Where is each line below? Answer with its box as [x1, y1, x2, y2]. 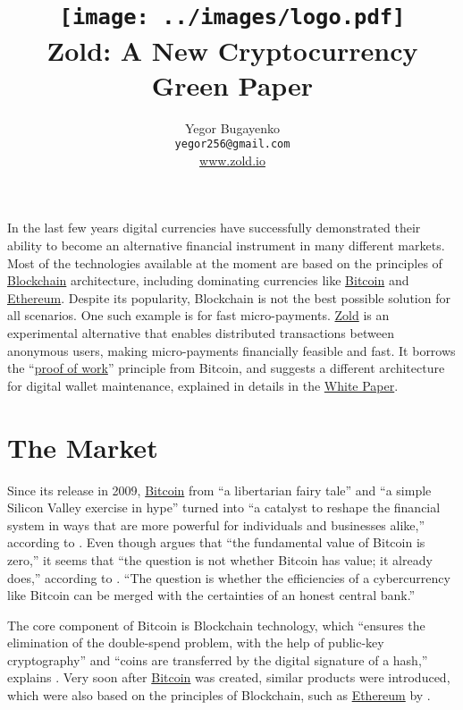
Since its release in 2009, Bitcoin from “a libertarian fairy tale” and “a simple [7, 480, 432, 499]
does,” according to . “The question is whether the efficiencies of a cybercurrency [7, 568, 450, 587]
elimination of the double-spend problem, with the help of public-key [7, 633, 384, 652]
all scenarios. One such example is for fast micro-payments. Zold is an [7, 306, 390, 325]
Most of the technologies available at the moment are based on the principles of [7, 253, 442, 272]
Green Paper [151, 66, 314, 103]
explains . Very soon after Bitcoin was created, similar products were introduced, [7, 668, 450, 687]
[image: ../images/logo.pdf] [59, 4, 406, 30]
